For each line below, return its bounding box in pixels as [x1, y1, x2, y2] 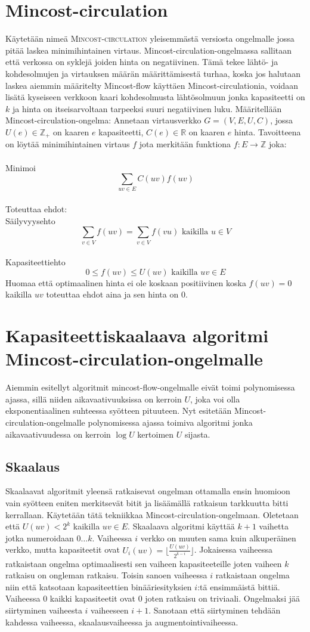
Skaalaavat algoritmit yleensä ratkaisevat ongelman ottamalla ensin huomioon [5, 485, 290, 497]
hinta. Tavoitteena [234, 125, 301, 138]
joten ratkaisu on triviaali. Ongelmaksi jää [145, 592, 300, 605]
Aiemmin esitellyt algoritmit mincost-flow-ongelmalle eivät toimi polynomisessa [5, 381, 295, 394]
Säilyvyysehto [5, 214, 55, 227]
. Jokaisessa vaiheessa [194, 543, 273, 556]
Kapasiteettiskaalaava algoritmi [5, 323, 269, 348]
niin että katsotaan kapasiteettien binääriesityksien [5, 580, 192, 593]
